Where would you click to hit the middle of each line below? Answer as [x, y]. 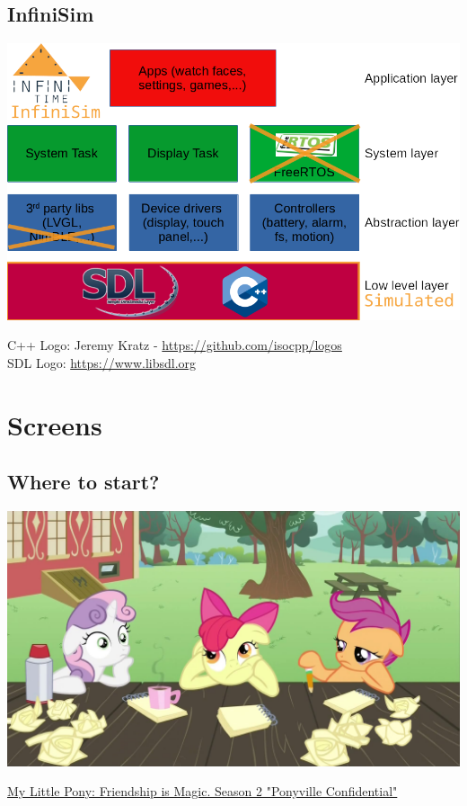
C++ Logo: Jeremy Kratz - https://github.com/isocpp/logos [175, 345]
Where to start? [84, 482]
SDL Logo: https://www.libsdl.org [102, 363]
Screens [55, 424]
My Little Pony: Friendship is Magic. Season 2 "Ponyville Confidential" [203, 791]
